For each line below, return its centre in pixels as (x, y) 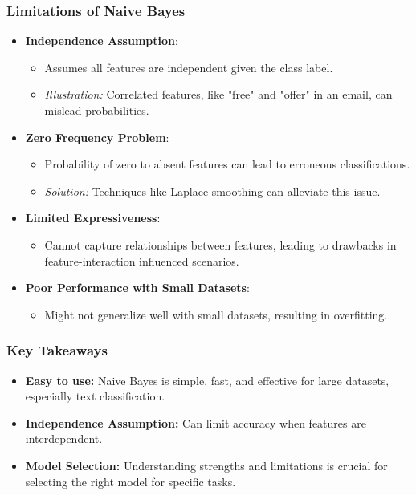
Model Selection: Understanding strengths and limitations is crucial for (206, 465)
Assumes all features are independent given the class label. (189, 67)
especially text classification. (95, 396)
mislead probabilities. (97, 110)
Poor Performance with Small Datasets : (137, 288)
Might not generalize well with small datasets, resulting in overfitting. (216, 314)
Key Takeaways (57, 350)
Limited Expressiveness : (93, 218)
